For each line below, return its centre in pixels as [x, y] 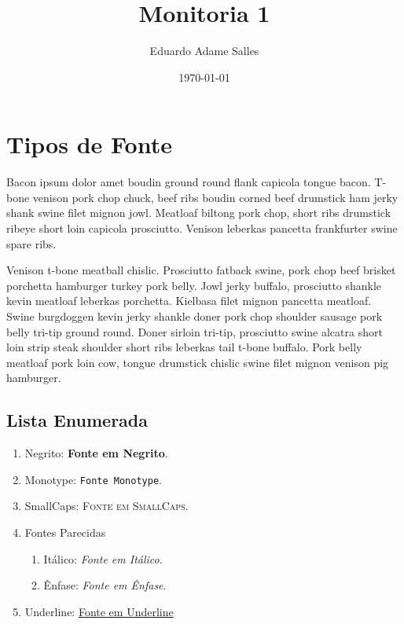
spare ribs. [31, 243]
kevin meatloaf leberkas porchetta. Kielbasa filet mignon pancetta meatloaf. [189, 301]
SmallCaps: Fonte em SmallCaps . [107, 506]
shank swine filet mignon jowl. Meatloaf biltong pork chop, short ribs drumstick [199, 213]
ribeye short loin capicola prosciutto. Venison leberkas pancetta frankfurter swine [202, 228]
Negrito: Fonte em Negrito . [96, 453]
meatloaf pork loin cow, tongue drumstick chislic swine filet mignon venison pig [198, 362]
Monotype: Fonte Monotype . [93, 479]
